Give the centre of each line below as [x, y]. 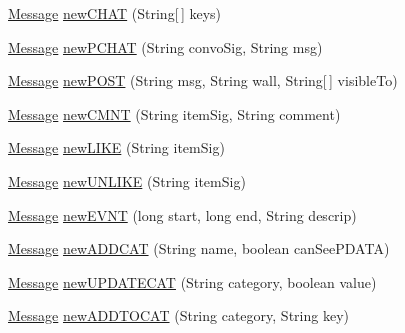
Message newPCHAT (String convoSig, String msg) [165, 46]
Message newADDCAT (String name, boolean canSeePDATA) [199, 248]
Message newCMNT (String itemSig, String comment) [174, 113]
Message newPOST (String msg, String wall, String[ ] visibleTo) [203, 80]
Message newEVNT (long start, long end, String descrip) [182, 214]
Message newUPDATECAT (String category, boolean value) [192, 281]
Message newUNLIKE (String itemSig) [127, 180]
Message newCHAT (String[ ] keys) [115, 13]
